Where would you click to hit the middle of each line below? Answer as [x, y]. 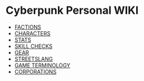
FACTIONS [28, 27]
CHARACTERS [32, 33]
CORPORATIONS [35, 71]
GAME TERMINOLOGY [42, 65]
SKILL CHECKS [33, 46]
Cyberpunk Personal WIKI [72, 10]
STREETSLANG [34, 59]
